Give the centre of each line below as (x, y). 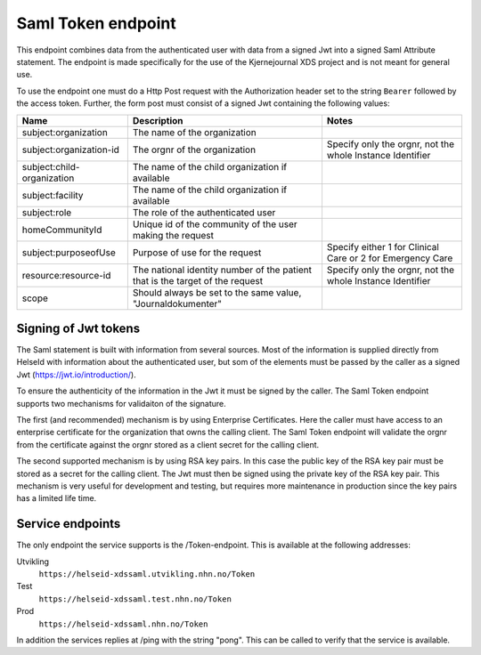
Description (158, 120)
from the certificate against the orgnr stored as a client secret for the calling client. (168, 444)
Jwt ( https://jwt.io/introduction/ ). (77, 375)
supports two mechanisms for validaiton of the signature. (121, 403)
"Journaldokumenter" (177, 303)
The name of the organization (195, 132)
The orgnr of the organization (194, 150)
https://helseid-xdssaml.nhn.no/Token (123, 624)
